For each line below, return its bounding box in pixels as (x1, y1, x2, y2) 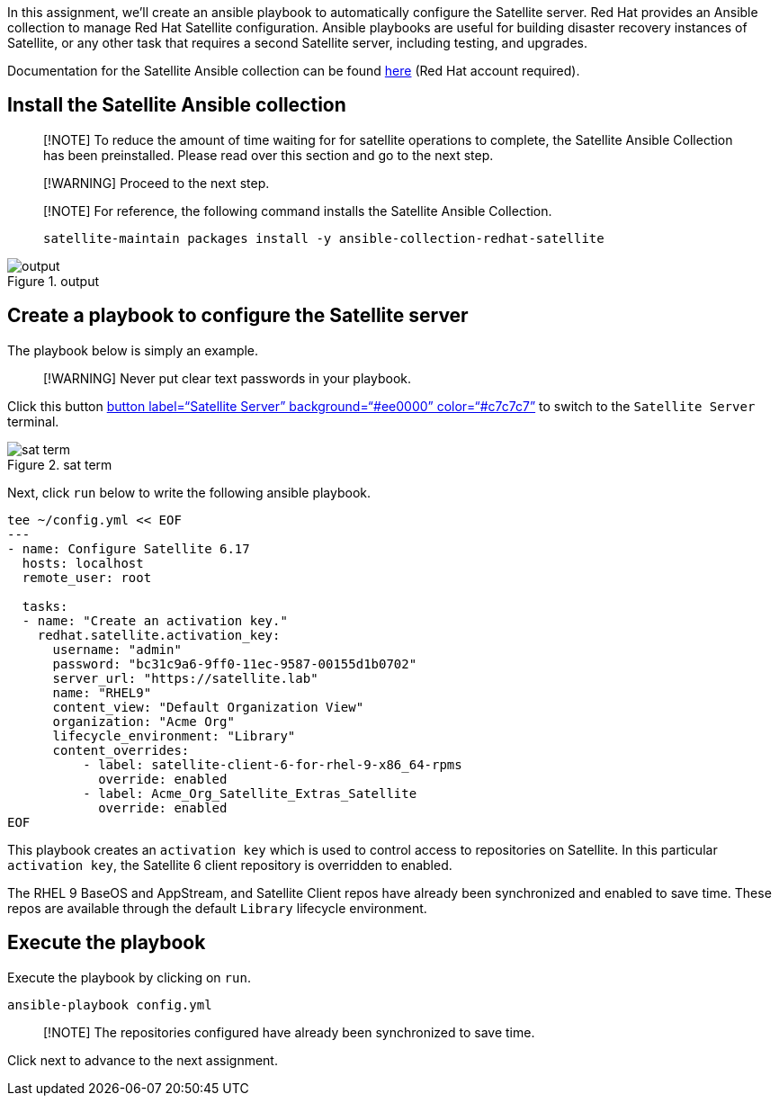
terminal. (7, 413, 59, 429)
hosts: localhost (22, 555, 144, 570)
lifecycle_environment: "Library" (52, 728, 296, 743)
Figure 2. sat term (7, 456, 112, 472)
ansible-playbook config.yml (7, 997, 212, 1012)
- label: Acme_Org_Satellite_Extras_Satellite (83, 785, 417, 801)
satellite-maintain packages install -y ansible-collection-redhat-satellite (43, 230, 604, 246)
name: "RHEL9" (52, 685, 152, 700)
